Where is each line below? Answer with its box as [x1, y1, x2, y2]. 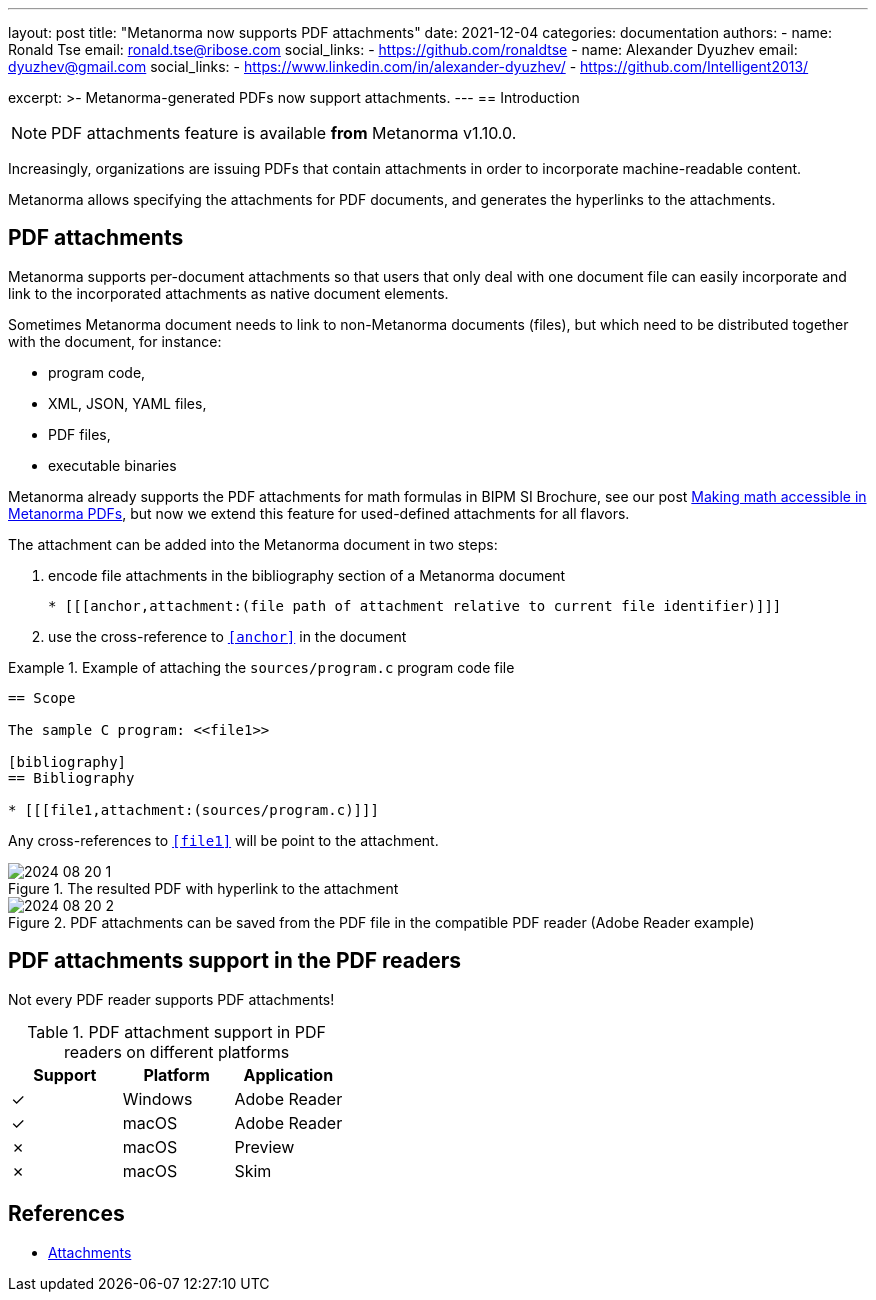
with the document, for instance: [8, 332, 222, 350]
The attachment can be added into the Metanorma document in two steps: [8, 535, 498, 553]
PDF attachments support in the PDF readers [8, 948, 462, 974]
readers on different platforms [64, 1041, 290, 1062]
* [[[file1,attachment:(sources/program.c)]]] [8, 801, 379, 818]
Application [243, 1064, 334, 1085]
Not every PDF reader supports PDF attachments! [8, 990, 335, 1008]
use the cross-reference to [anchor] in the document [48, 627, 407, 645]
